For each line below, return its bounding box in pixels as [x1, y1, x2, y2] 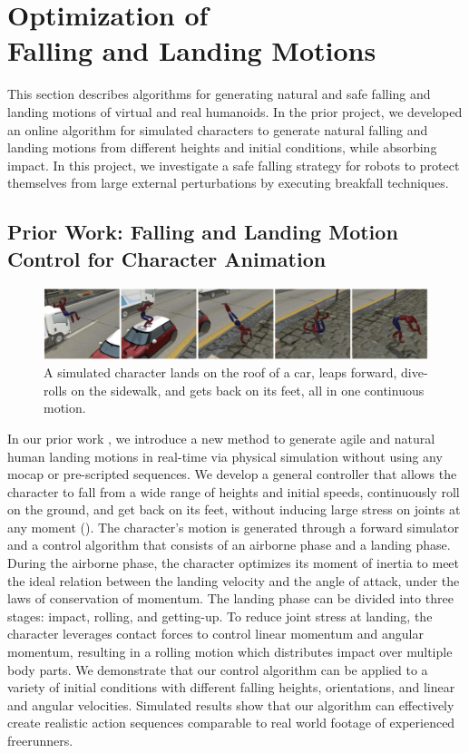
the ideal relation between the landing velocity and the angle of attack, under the [7, 571, 460, 590]
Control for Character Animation [7, 244, 327, 272]
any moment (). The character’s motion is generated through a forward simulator [7, 517, 459, 536]
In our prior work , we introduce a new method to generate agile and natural [7, 428, 435, 447]
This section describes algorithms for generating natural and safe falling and [7, 84, 431, 103]
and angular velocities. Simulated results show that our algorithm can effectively [7, 695, 454, 714]
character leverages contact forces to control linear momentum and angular [7, 624, 424, 643]
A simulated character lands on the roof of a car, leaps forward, [44, 363, 397, 382]
